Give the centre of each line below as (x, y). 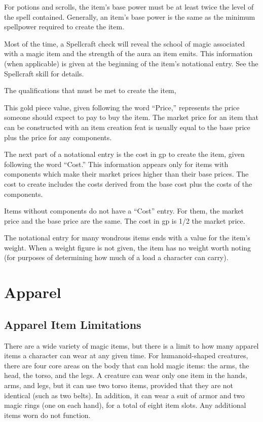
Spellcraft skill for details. (44, 73)
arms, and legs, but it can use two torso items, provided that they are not (119, 385)
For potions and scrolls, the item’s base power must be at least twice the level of (129, 7)
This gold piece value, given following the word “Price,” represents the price (122, 107)
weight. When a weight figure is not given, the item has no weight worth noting (128, 247)
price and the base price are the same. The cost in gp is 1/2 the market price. (125, 220)
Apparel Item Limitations (73, 324)
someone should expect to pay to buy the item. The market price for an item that (131, 117)
